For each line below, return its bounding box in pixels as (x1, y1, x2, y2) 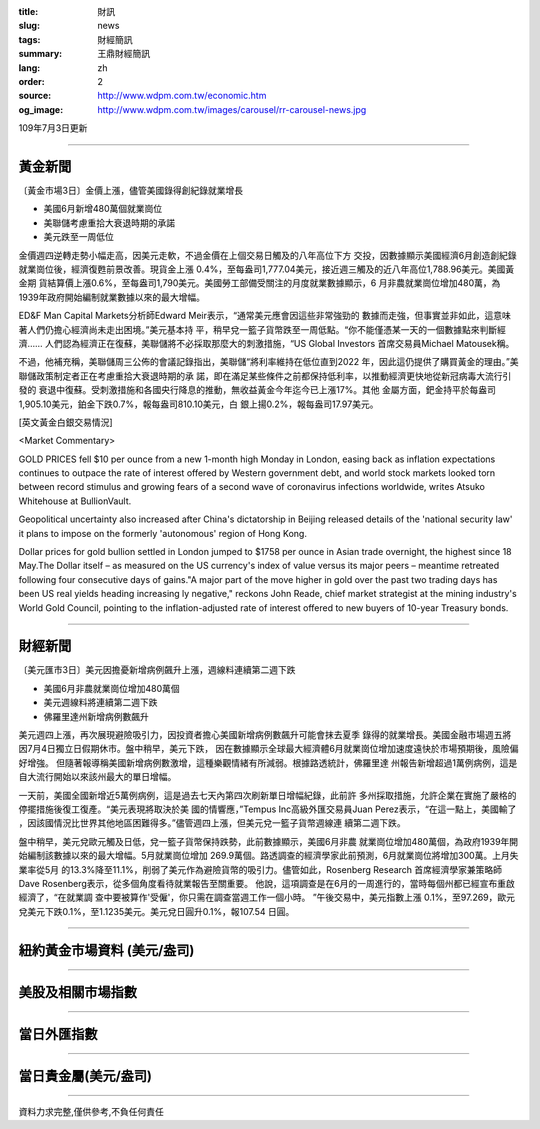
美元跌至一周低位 (43, 231, 114, 243)
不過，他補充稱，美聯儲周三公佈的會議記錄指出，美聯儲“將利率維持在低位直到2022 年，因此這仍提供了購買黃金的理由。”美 (18, 356, 519, 368)
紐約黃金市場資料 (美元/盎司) (18, 941, 195, 959)
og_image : (18, 103, 64, 115)
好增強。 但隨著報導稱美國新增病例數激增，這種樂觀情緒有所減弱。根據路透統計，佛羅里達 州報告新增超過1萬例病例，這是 (18, 756, 518, 769)
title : (18, 6, 39, 17)
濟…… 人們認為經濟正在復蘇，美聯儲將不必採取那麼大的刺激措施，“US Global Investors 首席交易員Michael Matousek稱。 (18, 337, 515, 349)
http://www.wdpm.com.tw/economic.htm (97, 90, 267, 102)
